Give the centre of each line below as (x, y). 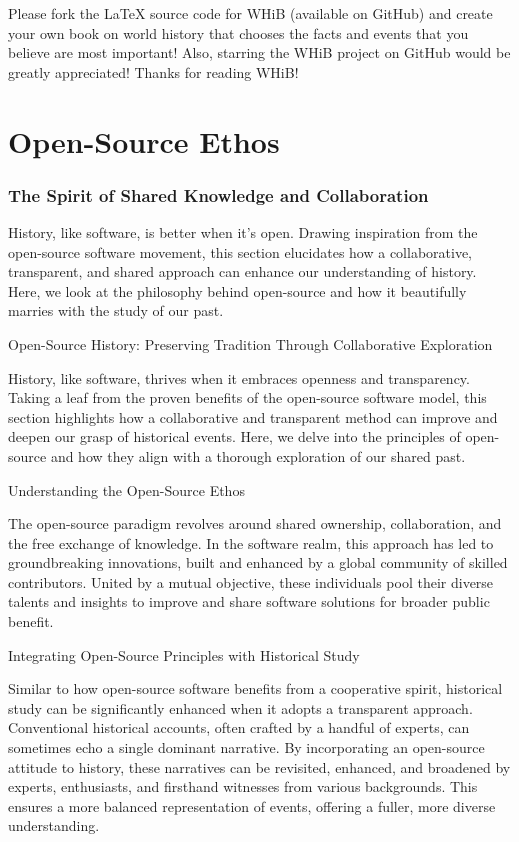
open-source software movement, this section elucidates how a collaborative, (240, 251)
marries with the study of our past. (116, 310)
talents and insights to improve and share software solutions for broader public (249, 601)
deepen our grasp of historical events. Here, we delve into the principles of (234, 436)
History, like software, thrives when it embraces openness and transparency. (239, 377)
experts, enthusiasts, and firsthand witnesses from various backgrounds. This (243, 786)
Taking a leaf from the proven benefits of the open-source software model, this (247, 397)
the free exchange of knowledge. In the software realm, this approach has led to (251, 542)
